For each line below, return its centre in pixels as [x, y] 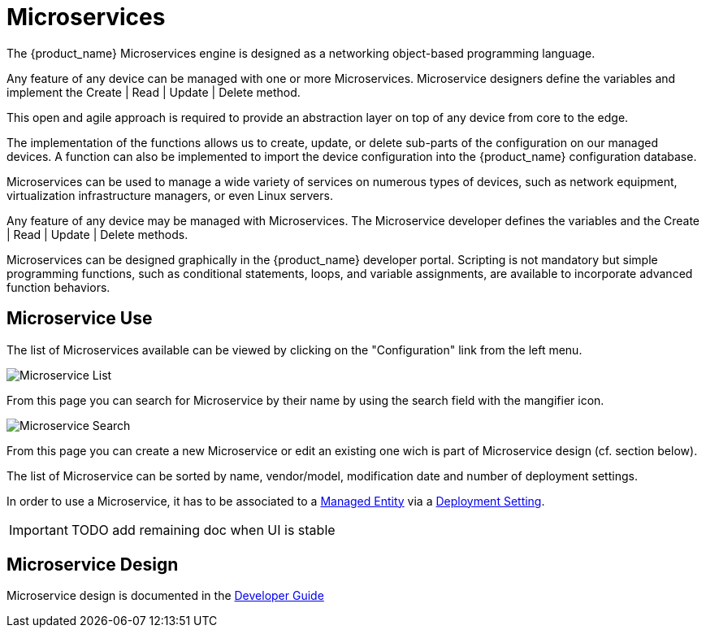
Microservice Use [80, 319]
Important [39, 530]
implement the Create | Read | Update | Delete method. [154, 92]
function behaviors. [58, 287]
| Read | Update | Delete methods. [97, 234]
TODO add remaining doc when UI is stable [203, 530]
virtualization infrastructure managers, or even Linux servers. [170, 195]
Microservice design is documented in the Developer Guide [165, 596]
